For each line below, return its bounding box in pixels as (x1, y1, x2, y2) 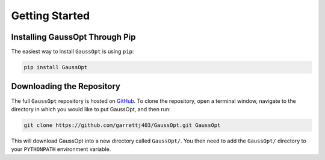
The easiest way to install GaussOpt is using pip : (11, 48, 134, 55)
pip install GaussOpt (23, 64, 88, 71)
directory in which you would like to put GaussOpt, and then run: (11, 105, 171, 112)
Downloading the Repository (11, 81, 120, 91)
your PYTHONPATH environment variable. (11, 146, 111, 153)
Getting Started (11, 9, 90, 22)
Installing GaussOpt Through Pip (11, 32, 136, 42)
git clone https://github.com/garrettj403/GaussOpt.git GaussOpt (23, 122, 221, 129)
